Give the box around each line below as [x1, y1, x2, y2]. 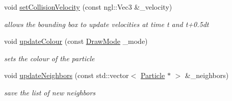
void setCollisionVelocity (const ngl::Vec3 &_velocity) [4, 2, 172, 12]
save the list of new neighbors [4, 87, 96, 97]
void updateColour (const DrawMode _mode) [4, 36, 148, 46]
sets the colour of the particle [4, 53, 95, 63]
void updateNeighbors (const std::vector [4, 70, 129, 81]
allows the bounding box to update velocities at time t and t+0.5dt [4, 18, 209, 29]
